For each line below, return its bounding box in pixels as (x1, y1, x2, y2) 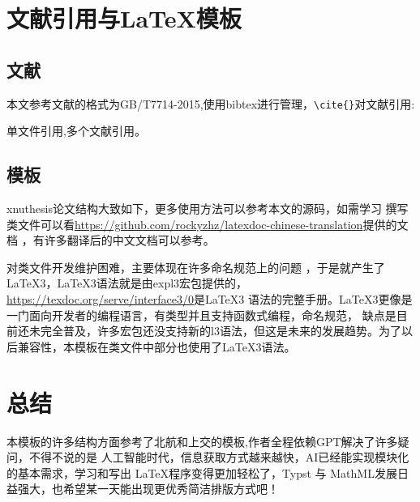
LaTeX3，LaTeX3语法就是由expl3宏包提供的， (6, 274, 248, 291)
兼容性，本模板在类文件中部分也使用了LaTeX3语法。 (17, 338, 296, 355)
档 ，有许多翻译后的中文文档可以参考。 (6, 232, 215, 249)
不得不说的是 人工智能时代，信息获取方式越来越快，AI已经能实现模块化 (28, 449, 409, 466)
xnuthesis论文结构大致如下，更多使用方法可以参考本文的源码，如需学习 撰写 (6, 200, 409, 217)
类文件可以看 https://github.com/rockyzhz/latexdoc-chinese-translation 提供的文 (6, 215, 409, 232)
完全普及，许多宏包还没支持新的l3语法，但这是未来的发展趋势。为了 (40, 322, 401, 339)
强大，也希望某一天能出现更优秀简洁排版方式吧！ (17, 480, 279, 497)
